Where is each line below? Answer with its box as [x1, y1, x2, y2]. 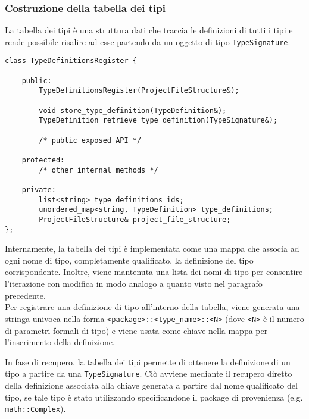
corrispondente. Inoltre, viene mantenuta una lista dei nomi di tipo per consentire [5, 265, 303, 278]
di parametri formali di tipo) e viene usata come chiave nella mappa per [5, 324, 268, 336]
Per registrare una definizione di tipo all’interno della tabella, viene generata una [5, 301, 300, 313]
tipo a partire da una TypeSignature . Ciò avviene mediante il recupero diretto [5, 367, 292, 380]
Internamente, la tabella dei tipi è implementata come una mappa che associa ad [5, 242, 299, 255]
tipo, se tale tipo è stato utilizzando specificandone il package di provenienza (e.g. [5, 390, 303, 403]
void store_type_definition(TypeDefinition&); [39, 106, 227, 115]
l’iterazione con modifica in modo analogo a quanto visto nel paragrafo [5, 277, 263, 290]
